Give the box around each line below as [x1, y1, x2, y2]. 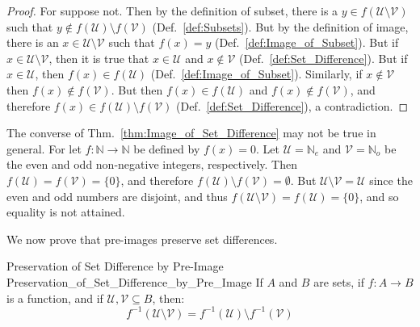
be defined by [133, 140, 200, 157]
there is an [6, 34, 59, 51]
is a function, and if [6, 289, 103, 306]
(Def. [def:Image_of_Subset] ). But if [214, 34, 399, 51]
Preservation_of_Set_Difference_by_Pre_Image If [6, 273, 263, 290]
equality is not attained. [6, 203, 125, 220]
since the [369, 171, 413, 188]
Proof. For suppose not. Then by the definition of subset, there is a [6, 2, 338, 19]
